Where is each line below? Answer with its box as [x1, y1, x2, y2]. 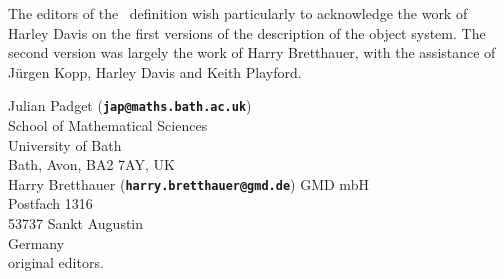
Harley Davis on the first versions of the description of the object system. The [8, 22, 486, 43]
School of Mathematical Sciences [8, 115, 208, 136]
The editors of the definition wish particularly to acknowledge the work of [8, 3, 468, 23]
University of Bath [8, 134, 122, 155]
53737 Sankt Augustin [8, 213, 144, 234]
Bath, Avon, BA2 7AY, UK [8, 154, 175, 175]
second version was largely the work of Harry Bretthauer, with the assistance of [8, 42, 496, 63]
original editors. [8, 252, 104, 273]
